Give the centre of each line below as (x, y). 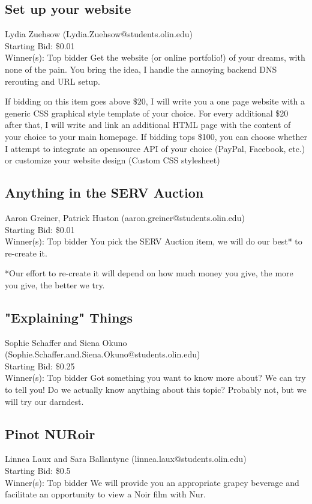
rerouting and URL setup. (52, 81)
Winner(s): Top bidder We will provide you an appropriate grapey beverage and (152, 482)
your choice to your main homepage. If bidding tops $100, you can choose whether (156, 136)
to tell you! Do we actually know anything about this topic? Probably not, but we (156, 390)
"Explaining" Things (69, 317)
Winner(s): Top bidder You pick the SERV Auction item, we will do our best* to (154, 241)
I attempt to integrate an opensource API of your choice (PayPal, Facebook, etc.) (155, 148)
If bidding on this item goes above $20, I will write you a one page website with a (155, 101)
